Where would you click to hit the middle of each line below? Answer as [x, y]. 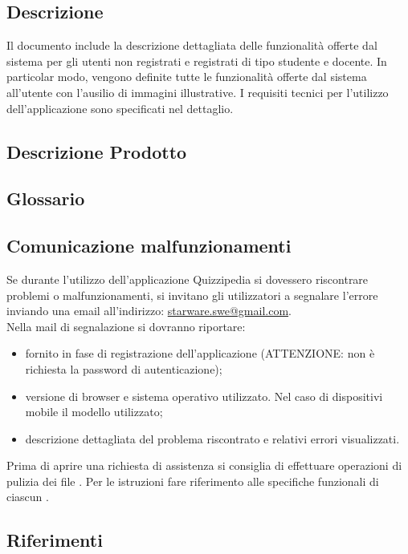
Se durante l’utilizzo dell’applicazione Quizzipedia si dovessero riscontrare [188, 279]
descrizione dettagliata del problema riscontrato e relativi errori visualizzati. [212, 438]
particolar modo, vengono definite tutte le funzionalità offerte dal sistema [187, 77]
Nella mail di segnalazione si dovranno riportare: [126, 326]
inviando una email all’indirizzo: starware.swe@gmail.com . [149, 311]
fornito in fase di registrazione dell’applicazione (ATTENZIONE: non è [200, 353]
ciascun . [28, 497]
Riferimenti [55, 540]
